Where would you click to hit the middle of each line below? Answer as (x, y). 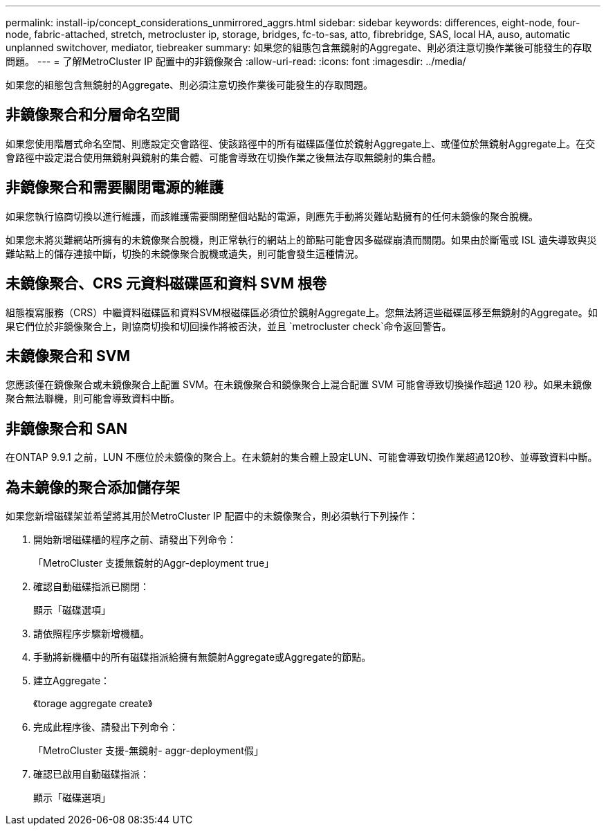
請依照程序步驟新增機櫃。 (91, 634)
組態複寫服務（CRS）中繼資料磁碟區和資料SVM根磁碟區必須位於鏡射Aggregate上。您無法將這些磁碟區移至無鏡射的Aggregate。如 (302, 312)
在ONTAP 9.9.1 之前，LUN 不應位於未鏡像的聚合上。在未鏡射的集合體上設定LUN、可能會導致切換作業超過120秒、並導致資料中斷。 (302, 457)
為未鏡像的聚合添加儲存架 (93, 487)
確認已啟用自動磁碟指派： (91, 774)
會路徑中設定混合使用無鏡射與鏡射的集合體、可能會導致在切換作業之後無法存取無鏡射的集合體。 (223, 157)
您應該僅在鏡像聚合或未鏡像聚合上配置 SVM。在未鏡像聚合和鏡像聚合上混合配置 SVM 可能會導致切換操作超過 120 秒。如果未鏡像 (299, 385)
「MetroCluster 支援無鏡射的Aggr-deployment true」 (154, 563)
